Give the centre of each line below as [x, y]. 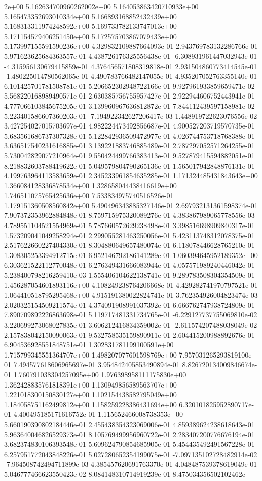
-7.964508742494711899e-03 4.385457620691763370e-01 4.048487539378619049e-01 [131, 464]
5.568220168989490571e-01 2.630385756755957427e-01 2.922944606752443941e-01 [129, 96]
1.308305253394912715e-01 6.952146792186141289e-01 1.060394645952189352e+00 [131, 255]
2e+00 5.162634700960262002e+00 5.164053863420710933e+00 [101, 6]
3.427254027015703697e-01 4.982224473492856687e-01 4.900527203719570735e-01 [129, 126]
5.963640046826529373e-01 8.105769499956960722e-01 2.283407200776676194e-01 [129, 434]
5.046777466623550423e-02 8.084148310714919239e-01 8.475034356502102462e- [126, 474]
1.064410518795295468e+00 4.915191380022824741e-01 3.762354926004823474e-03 [131, 295]
